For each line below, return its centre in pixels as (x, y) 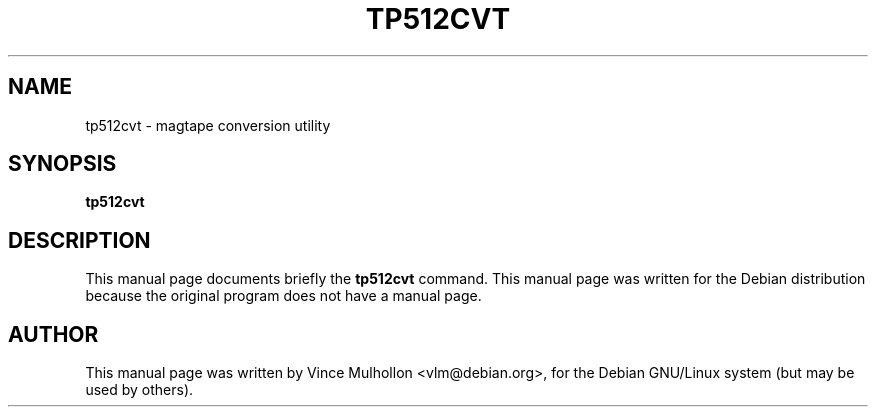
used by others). (139, 390)
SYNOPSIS (62, 164)
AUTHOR (53, 334)
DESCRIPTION (79, 240)
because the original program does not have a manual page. (283, 296)
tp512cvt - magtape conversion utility (208, 125)
